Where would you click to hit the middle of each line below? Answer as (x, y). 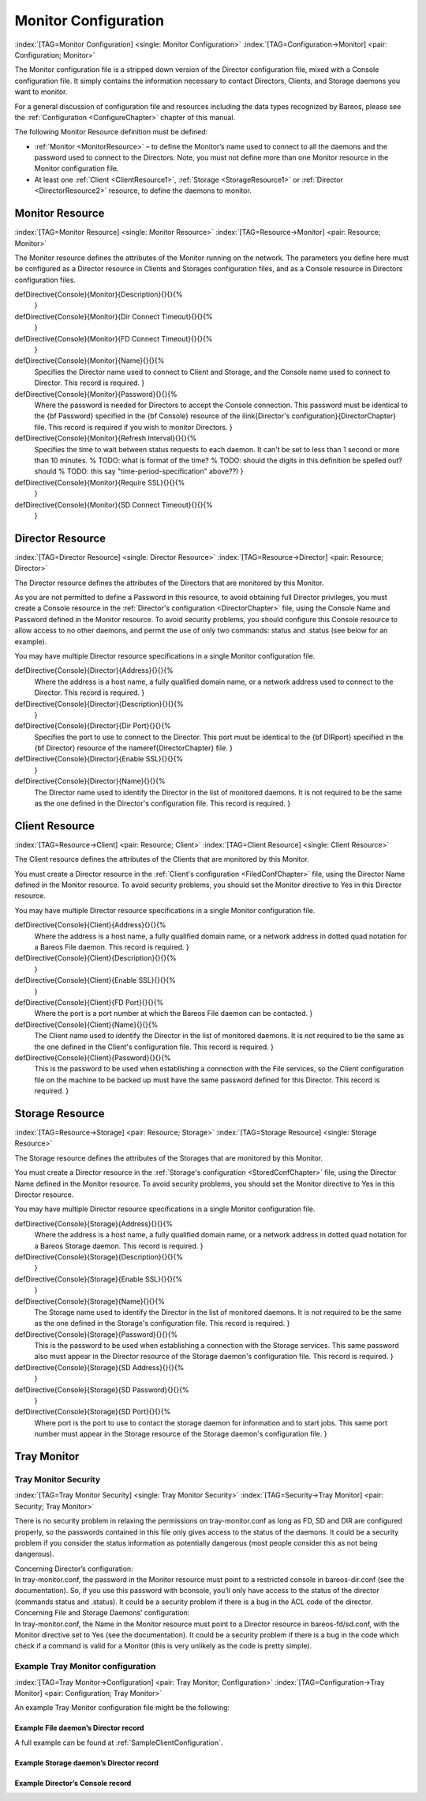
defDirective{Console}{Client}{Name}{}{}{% (86, 1025)
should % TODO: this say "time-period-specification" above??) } (139, 471)
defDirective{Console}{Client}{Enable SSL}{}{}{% (95, 980)
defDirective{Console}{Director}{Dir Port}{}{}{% (93, 726)
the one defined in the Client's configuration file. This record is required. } (154, 1047)
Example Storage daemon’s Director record (87, 1762)
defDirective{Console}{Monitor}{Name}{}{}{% (90, 361)
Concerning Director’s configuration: (74, 1569)
